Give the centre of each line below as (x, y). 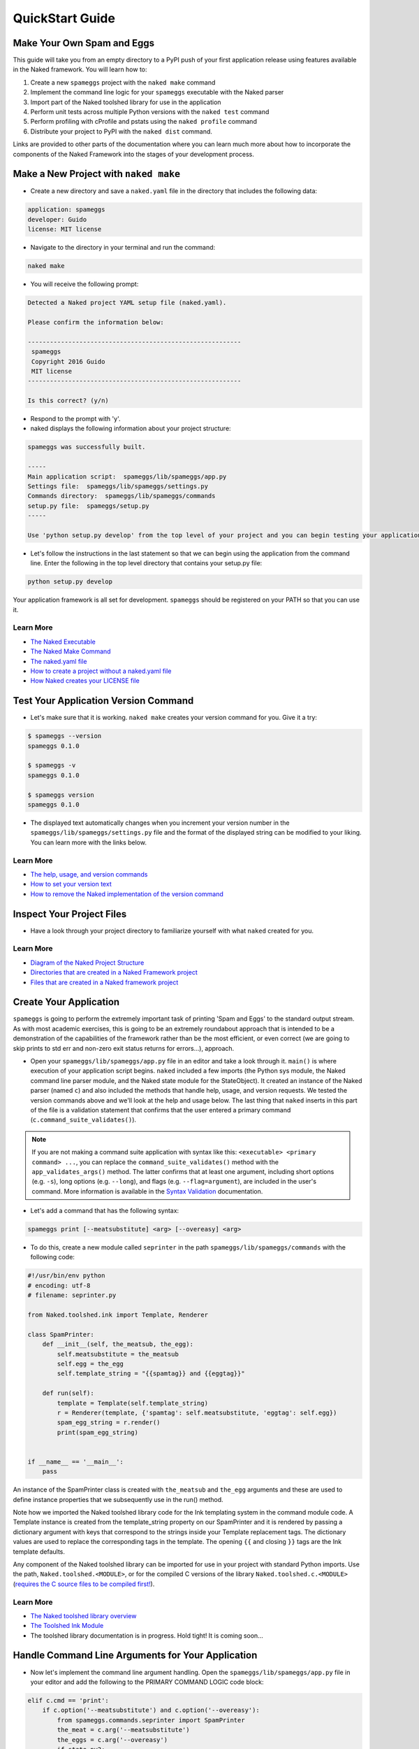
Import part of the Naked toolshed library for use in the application (126, 102)
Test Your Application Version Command (103, 701)
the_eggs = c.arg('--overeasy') (112, 1740)
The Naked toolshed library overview (83, 1615)
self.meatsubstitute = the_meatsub (118, 1354)
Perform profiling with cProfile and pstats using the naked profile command (144, 122)
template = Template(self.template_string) (133, 1403)
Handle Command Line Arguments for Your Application (135, 1656)
